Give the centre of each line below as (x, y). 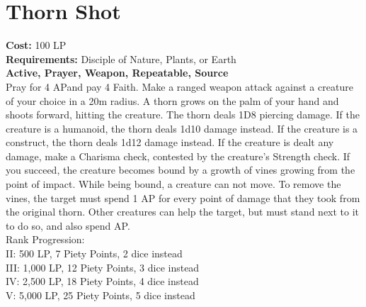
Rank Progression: (45, 239)
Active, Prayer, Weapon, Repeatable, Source (117, 73)
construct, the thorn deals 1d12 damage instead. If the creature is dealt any (170, 142)
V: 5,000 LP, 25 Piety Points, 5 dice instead (101, 295)
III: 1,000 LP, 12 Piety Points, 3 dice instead (103, 267)
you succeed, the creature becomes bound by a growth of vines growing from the (181, 170)
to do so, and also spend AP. (68, 225)
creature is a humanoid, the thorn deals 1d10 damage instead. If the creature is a (182, 128)
